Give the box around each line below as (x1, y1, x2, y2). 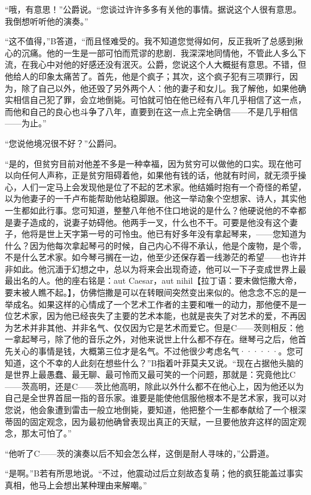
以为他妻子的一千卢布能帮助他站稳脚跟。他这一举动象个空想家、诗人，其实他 (5, 192, 306, 205)
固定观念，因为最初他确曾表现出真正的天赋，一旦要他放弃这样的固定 (29, 415, 298, 427)
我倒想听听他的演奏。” (5, 14, 89, 27)
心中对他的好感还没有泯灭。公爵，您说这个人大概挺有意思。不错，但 (38, 58, 306, 71)
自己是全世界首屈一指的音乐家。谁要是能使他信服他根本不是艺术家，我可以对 (5, 391, 306, 404)
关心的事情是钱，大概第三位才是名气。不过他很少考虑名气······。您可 (13, 345, 304, 357)
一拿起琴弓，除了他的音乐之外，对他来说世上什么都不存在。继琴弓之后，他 (5, 333, 298, 345)
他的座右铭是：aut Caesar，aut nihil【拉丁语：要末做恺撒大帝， (54, 274, 302, 287)
